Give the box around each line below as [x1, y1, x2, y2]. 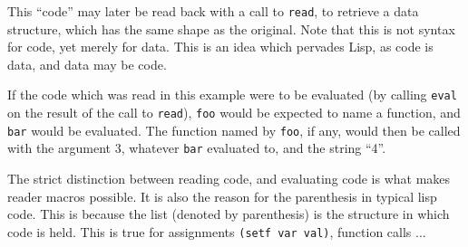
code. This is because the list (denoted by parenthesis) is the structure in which [7, 204, 450, 223]
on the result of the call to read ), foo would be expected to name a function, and [7, 103, 461, 122]
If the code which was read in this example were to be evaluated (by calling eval [7, 85, 457, 104]
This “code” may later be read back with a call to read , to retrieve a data [7, 2, 419, 20]
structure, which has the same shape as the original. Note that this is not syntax [7, 19, 455, 38]
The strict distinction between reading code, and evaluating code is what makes [7, 169, 451, 188]
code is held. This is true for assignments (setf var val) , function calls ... [7, 222, 426, 241]
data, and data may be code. [7, 54, 167, 73]
